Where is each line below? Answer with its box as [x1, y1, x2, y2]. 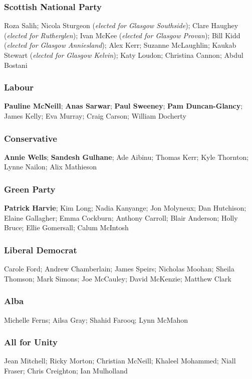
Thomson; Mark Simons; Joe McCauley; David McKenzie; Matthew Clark [4, 273, 231, 283]
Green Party [4, 182, 56, 195]
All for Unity [4, 336, 58, 348]
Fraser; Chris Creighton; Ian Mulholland [4, 365, 128, 376]
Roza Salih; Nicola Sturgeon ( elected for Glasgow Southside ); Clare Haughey [4, 20, 238, 31]
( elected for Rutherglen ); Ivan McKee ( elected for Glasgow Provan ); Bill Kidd [4, 30, 240, 40]
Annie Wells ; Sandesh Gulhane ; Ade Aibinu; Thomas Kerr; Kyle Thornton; [4, 151, 249, 162]
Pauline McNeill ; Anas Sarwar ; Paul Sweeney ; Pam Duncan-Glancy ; [4, 101, 243, 111]
